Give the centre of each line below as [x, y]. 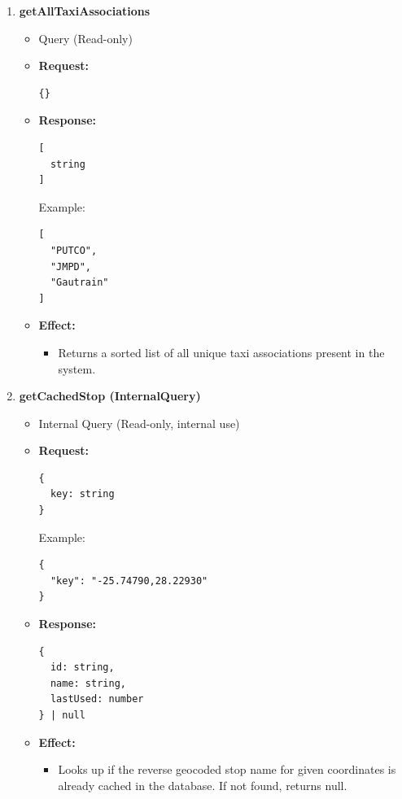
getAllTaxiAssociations [85, 11]
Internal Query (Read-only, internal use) [139, 423]
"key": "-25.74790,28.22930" [129, 581]
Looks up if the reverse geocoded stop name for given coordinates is [227, 769]
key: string [82, 494]
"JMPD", [71, 266]
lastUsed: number [97, 699]
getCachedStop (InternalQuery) [110, 396]
